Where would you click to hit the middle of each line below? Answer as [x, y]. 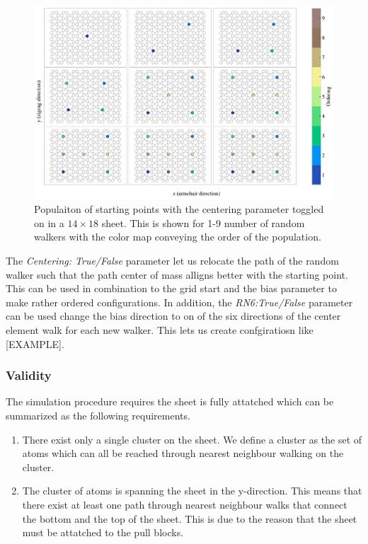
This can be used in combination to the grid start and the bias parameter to [171, 288]
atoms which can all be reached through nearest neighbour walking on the [183, 453]
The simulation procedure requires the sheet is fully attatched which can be [170, 401]
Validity [29, 375]
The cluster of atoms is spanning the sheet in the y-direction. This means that [192, 491]
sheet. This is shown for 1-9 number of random [203, 222]
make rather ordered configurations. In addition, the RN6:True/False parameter [179, 302]
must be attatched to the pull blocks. [103, 532]
